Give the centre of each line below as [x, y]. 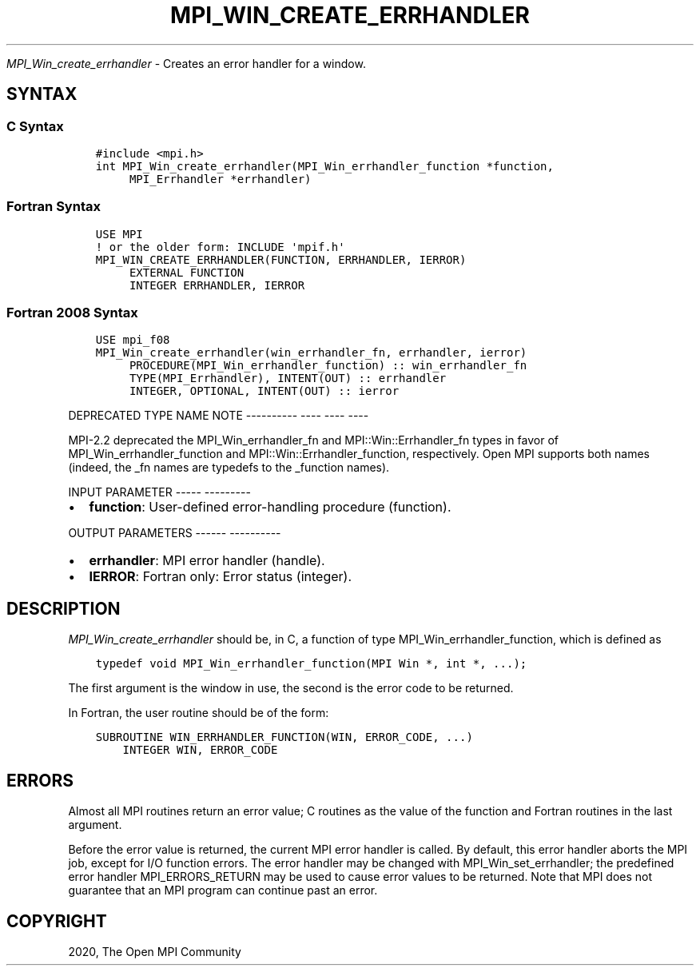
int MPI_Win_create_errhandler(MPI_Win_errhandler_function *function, [324, 166]
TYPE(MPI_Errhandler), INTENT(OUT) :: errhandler [288, 378]
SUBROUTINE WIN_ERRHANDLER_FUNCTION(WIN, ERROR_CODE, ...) [284, 737]
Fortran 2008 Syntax [72, 313]
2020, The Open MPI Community [155, 952]
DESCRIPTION [64, 608]
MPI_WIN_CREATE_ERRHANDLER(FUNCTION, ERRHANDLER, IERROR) [281, 259]
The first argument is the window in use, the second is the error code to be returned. [291, 688]
